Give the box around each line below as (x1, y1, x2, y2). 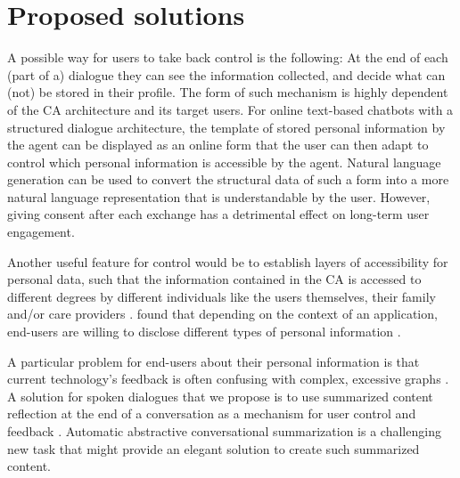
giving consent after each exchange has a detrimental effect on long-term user (7, 205, 430, 223)
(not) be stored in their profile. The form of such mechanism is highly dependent (7, 83, 448, 101)
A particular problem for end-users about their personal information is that (7, 352, 420, 370)
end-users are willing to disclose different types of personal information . (7, 322, 401, 341)
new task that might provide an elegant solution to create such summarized (7, 439, 420, 458)
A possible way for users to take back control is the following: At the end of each (7, 48, 448, 67)
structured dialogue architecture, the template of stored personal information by (7, 117, 446, 136)
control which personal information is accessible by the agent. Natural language (7, 152, 441, 171)
